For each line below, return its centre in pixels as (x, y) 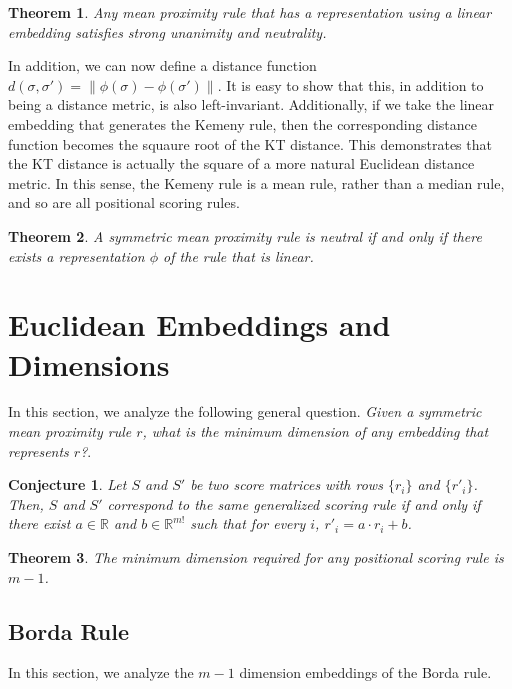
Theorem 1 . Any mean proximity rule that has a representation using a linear (250, 12)
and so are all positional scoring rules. (124, 202)
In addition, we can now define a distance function (162, 65)
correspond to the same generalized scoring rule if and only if (294, 503)
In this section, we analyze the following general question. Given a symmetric (245, 411)
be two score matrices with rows (286, 484)
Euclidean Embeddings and (199, 324)
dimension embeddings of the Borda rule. (365, 672)
